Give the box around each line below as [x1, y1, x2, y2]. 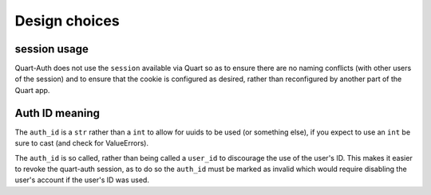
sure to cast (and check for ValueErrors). [14, 138, 149, 148]
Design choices [14, 12, 120, 29]
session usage [14, 42, 89, 56]
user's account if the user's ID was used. [14, 175, 149, 185]
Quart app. [14, 85, 50, 95]
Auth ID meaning [14, 106, 100, 119]
